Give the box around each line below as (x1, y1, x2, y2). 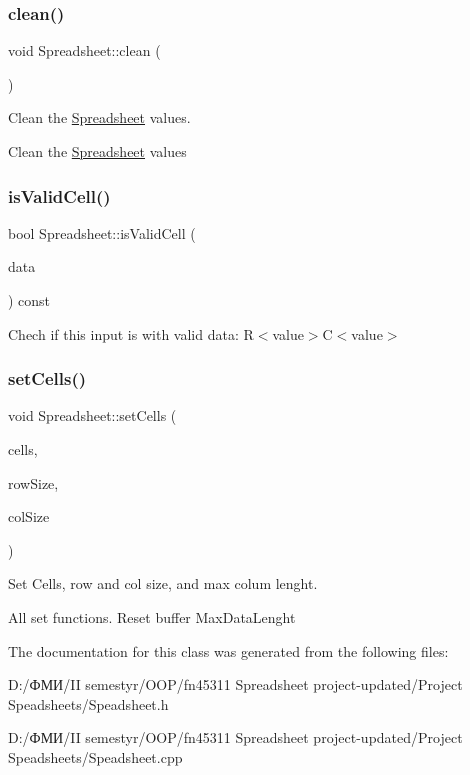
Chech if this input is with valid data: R (8, 323, 254, 344)
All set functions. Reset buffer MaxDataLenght (8, 606, 296, 627)
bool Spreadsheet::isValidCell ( (8, 222, 196, 243)
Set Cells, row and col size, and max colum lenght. (8, 573, 318, 594)
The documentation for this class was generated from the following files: (8, 640, 449, 661)
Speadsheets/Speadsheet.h (8, 693, 169, 714)
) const (8, 290, 51, 310)
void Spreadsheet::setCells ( (8, 405, 177, 426)
